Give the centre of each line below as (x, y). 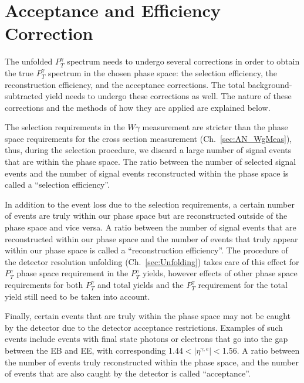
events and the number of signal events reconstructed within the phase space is (147, 173)
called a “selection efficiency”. (57, 184)
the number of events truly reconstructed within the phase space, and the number (152, 362)
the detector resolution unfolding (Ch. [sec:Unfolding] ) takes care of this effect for (152, 261)
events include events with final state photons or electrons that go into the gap (146, 339)
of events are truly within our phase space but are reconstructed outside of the (146, 216)
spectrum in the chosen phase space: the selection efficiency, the (162, 72)
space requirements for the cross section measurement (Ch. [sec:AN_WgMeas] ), (148, 138)
